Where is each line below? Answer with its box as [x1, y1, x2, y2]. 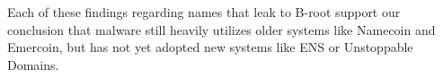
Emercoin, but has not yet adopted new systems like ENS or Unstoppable [7, 38, 413, 56]
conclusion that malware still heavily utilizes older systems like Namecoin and [7, 20, 436, 38]
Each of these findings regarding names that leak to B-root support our [7, 3, 401, 21]
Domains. [7, 55, 59, 73]
